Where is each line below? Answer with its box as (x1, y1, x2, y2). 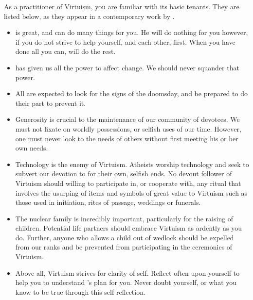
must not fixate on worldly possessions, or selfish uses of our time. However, (15, 123, 241, 133)
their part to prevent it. (15, 98, 86, 108)
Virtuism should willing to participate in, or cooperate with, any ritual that (15, 178, 241, 188)
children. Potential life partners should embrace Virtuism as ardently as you (15, 223, 242, 233)
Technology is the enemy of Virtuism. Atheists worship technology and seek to (15, 159, 249, 169)
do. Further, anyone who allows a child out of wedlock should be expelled (15, 232, 234, 242)
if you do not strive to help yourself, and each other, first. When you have (15, 36, 235, 47)
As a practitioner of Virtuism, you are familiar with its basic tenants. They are (4, 1, 239, 11)
